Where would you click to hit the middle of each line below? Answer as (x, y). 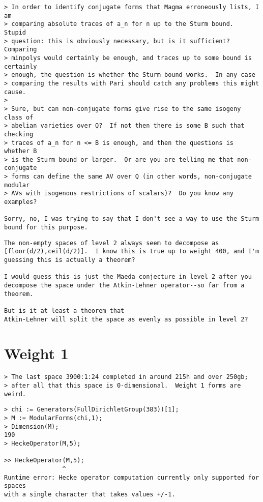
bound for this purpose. (46, 228)
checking (19, 134)
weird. (15, 394)
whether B (21, 151)
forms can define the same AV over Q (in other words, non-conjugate (131, 177)
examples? (21, 202)
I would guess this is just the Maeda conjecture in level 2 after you (128, 277)
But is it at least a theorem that (64, 311)
